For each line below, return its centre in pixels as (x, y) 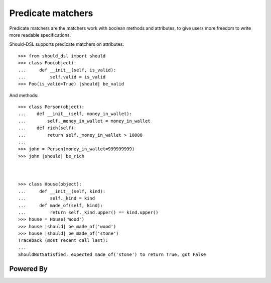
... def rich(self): (47, 128)
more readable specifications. (40, 35)
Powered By (28, 269)
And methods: (24, 95)
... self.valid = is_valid (62, 77)
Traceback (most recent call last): (63, 241)
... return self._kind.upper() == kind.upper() (88, 212)
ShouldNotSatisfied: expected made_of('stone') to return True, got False (112, 255)
